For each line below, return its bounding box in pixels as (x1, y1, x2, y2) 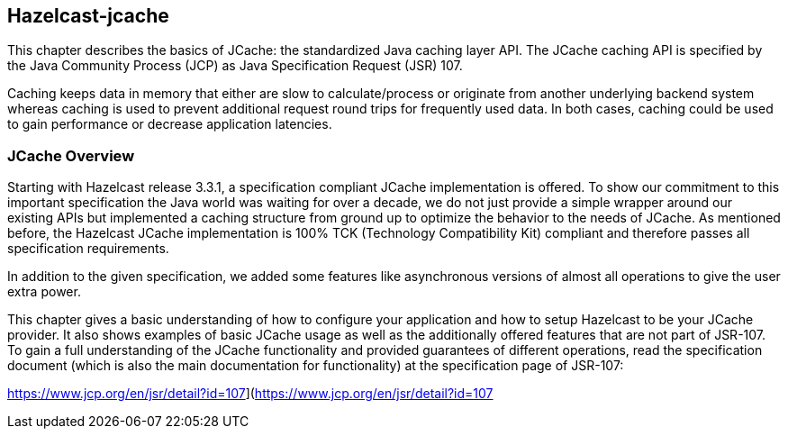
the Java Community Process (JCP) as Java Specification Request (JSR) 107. (7, 58, 463, 74)
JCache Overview (7, 146, 135, 165)
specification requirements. (7, 241, 169, 257)
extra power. (7, 284, 81, 300)
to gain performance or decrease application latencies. (7, 116, 332, 132)
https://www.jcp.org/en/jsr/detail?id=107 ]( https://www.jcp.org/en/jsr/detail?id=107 (7, 386, 494, 402)
